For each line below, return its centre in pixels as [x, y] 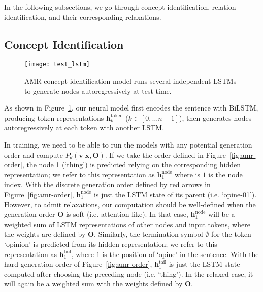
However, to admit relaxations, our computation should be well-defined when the [130, 204]
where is [187, 174]
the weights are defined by [45, 234]
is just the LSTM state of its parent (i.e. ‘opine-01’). [175, 194]
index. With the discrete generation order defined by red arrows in [107, 184]
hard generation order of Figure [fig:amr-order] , [78, 264]
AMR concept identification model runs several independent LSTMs [130, 81]
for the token [231, 234]
